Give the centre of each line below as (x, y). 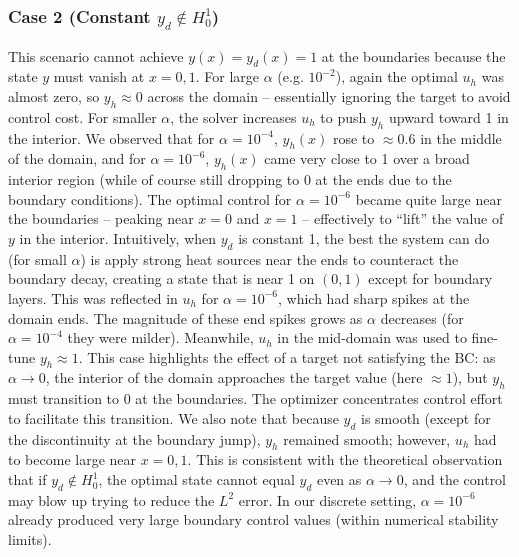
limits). (30, 539)
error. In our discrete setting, (327, 499)
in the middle (461, 137)
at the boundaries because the (413, 55)
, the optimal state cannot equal (196, 479)
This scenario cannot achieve (96, 55)
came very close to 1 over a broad (367, 158)
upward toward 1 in (448, 116)
